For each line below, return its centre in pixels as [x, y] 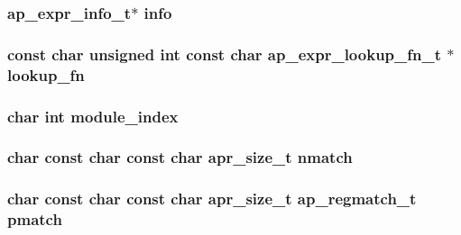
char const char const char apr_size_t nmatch [180, 157]
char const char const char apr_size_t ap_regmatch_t [212, 199]
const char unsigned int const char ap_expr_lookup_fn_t [224, 54]
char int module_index [93, 116]
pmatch [35, 219]
